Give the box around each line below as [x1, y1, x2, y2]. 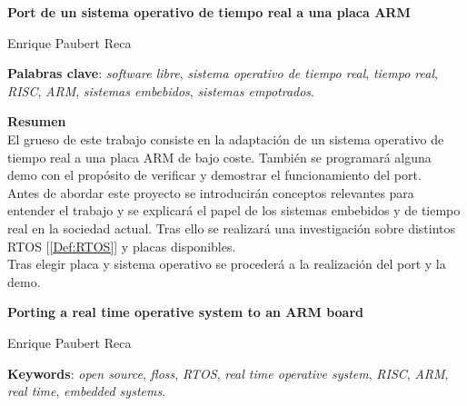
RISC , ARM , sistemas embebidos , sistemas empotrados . [7, 81, 314, 100]
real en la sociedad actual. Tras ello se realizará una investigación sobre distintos [7, 218, 456, 237]
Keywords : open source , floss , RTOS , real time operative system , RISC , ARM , [7, 363, 449, 382]
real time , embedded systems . [7, 381, 166, 401]
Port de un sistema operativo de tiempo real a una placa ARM [7, 3, 411, 21]
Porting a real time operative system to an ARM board [7, 302, 364, 322]
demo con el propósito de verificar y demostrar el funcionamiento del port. [7, 165, 422, 184]
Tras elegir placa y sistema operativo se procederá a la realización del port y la [7, 254, 446, 273]
